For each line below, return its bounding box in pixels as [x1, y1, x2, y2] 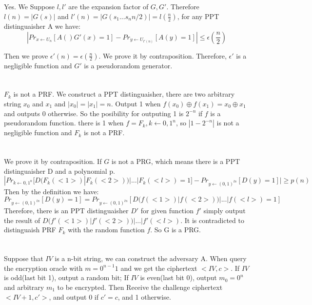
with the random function [68, 224, 145, 235]
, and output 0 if [49, 291, 98, 302]
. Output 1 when [111, 98, 161, 108]
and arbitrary [4, 282, 44, 292]
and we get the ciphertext [120, 263, 197, 273]
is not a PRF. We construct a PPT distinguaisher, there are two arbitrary [13, 89, 235, 99]
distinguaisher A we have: [4, 20, 80, 31]
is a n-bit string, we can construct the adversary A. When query [55, 253, 247, 264]
